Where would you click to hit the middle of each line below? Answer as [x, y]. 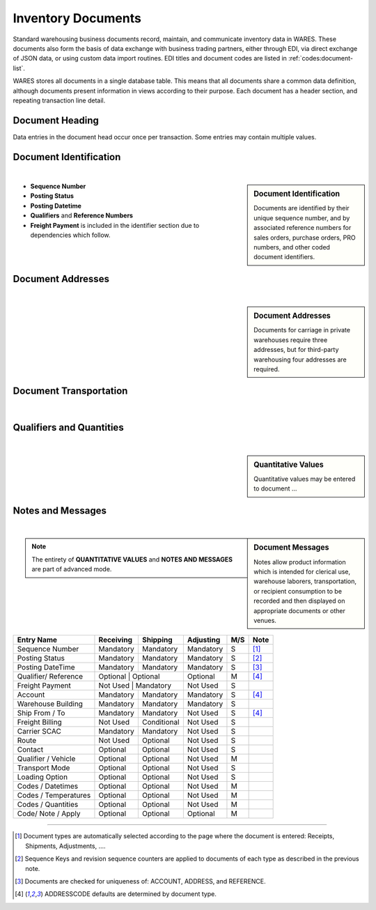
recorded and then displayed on [299, 601]
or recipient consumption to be [298, 591]
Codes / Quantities [48, 805]
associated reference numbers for [303, 228]
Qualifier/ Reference [50, 677]
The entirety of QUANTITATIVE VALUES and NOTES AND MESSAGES [132, 559]
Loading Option [42, 777]
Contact [30, 750]
